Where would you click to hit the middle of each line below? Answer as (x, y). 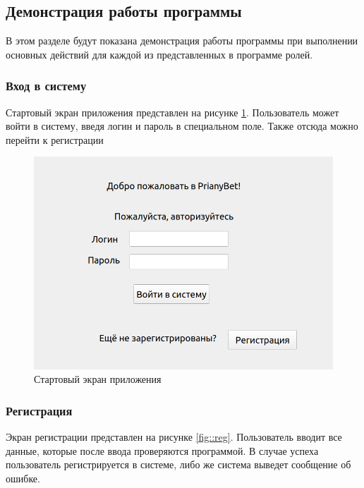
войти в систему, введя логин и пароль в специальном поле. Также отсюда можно (182, 126)
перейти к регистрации (55, 139)
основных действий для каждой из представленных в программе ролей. (159, 54)
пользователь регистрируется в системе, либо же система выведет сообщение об (178, 464)
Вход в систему (46, 86)
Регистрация (39, 410)
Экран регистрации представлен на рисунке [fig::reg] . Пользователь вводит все (174, 437)
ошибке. (23, 478)
